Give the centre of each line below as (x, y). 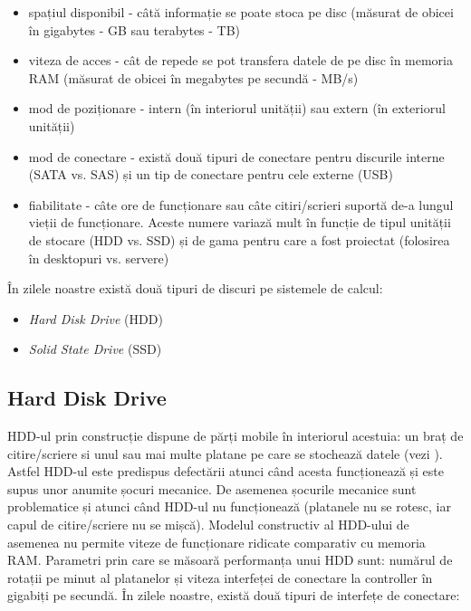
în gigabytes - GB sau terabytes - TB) (135, 29)
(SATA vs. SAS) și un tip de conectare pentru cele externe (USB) (211, 174)
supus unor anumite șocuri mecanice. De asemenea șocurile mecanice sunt (212, 488)
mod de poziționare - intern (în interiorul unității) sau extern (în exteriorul (237, 108)
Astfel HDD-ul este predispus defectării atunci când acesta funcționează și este (226, 471)
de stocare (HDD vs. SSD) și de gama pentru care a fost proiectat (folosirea (239, 239)
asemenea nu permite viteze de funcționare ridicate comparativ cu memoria (216, 542)
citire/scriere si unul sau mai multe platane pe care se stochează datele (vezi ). (225, 453)
